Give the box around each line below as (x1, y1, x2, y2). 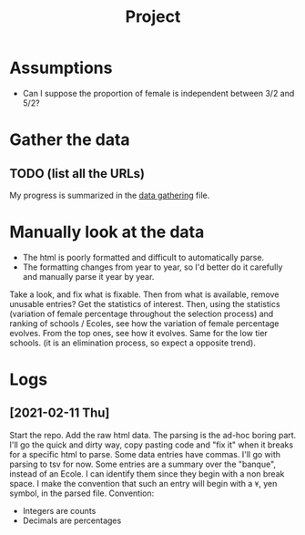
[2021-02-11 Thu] (9, 406, 110, 421)
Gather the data (9, 129, 130, 150)
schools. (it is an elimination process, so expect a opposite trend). (9, 337, 257, 348)
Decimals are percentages (22, 515, 122, 526)
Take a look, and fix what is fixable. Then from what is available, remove (9, 289, 280, 300)
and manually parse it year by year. (22, 271, 155, 282)
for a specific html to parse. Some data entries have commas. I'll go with (9, 448, 280, 459)
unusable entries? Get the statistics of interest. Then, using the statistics (9, 298, 280, 309)
